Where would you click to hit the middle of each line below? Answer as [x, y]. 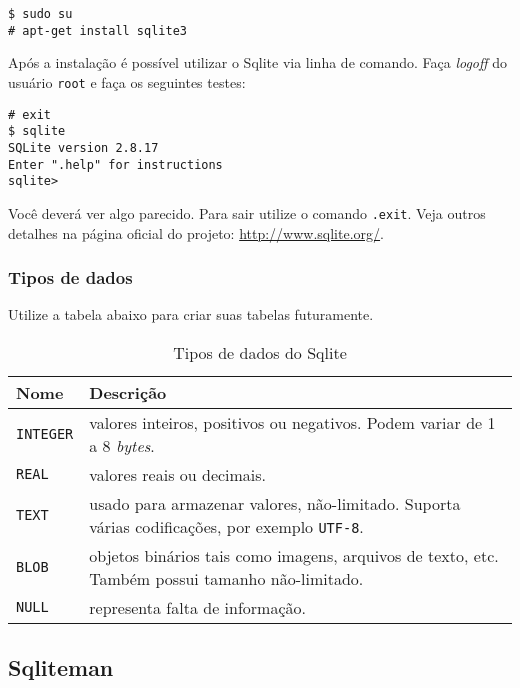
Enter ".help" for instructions [115, 164]
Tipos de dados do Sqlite [260, 352]
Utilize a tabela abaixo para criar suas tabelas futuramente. [191, 314]
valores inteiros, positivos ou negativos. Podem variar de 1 [292, 422]
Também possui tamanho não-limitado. [226, 578]
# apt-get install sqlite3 [97, 30]
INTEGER [45, 433]
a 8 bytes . [122, 445]
